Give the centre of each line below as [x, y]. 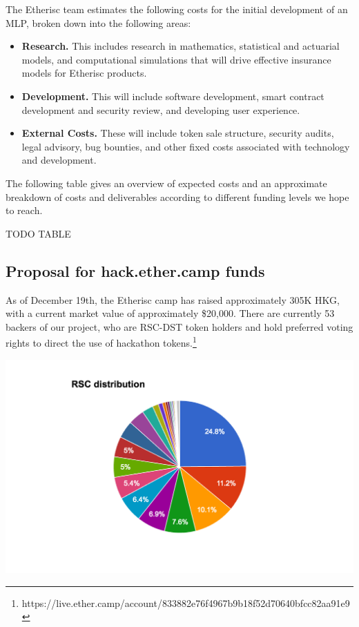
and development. [59, 160]
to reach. [24, 210]
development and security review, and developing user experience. [161, 109]
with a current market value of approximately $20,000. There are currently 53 [170, 313]
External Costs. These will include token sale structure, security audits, [178, 133]
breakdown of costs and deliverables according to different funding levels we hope [177, 196]
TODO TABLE [38, 233]
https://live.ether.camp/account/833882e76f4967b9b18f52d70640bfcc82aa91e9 [186, 602]
